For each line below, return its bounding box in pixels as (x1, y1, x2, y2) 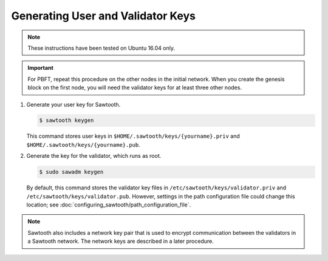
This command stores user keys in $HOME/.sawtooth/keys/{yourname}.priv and (26, 132, 240, 140)
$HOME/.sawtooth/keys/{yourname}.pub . (26, 141, 141, 148)
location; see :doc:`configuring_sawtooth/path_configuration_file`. (26, 201, 191, 208)
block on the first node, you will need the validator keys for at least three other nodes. (27, 84, 242, 91)
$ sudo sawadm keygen (39, 169, 104, 175)
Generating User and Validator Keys (11, 9, 196, 22)
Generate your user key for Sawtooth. (26, 101, 121, 108)
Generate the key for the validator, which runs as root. (26, 152, 162, 160)
